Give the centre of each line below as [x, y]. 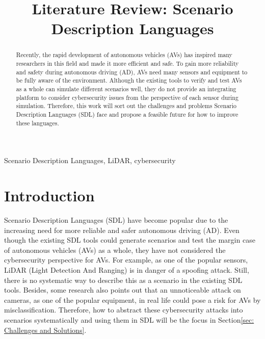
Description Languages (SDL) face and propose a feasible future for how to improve [127, 114]
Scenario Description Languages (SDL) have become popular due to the [116, 219]
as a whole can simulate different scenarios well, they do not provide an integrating [126, 88]
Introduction [49, 195]
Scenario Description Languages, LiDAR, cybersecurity [90, 160]
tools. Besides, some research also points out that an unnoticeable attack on [123, 290]
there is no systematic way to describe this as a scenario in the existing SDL [123, 280]
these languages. [37, 123]
